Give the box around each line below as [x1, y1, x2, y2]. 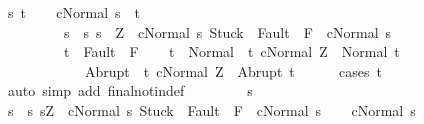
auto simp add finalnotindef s [7, 80, 253, 101]
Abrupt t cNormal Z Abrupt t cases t [84, 60, 383, 81]
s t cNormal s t [7, 2, 141, 22]
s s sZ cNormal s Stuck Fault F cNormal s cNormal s [7, 99, 416, 120]
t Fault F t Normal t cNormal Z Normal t [63, 41, 400, 62]
